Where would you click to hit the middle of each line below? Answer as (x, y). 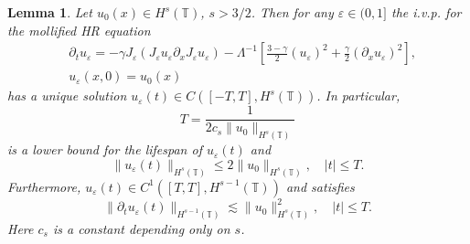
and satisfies (320, 186)
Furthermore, (44, 186)
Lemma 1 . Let (50, 12)
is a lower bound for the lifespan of (105, 149)
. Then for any (292, 12)
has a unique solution (67, 95)
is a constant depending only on (141, 228)
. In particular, (358, 95)
